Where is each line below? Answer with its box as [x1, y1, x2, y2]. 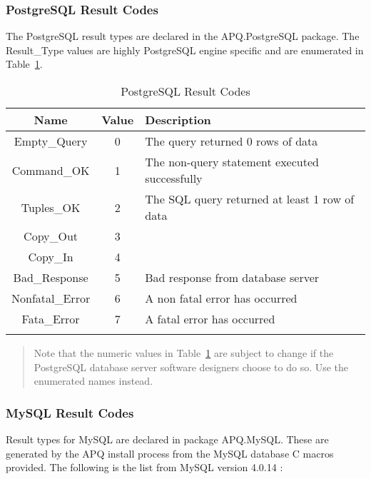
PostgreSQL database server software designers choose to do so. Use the [34, 359, 349, 374]
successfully [145, 170, 203, 186]
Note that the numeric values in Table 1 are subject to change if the [34, 346, 334, 360]
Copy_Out [24, 228, 78, 244]
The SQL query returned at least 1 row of [145, 191, 355, 207]
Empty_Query [14, 133, 88, 149]
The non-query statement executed [145, 153, 319, 170]
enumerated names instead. [34, 373, 153, 388]
